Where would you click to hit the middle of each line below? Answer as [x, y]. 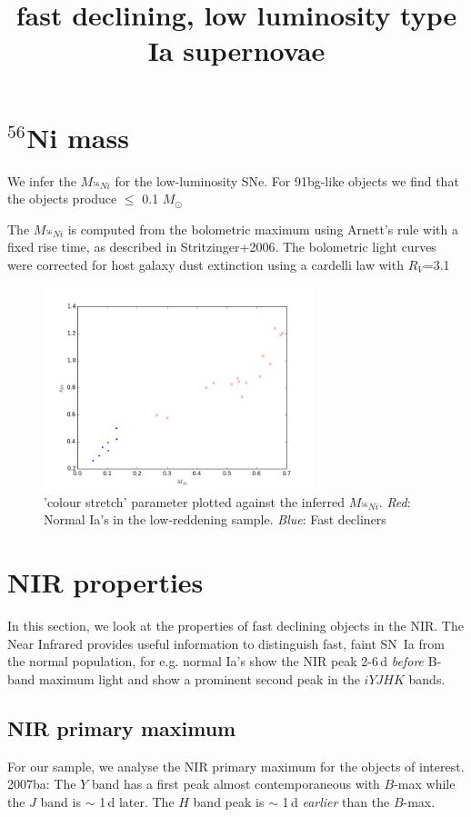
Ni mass [78, 137]
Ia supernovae [236, 50]
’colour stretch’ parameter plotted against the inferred [194, 501]
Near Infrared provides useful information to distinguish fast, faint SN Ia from [226, 643]
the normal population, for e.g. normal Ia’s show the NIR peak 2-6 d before [216, 661]
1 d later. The [137, 801]
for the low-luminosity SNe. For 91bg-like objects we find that [287, 180]
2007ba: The [42, 784]
